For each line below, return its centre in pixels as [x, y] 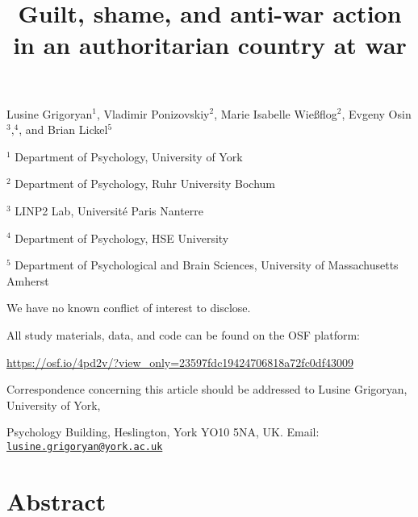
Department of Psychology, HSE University [122, 238]
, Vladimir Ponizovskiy [153, 113]
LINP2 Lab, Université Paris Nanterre [109, 210]
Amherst [28, 280]
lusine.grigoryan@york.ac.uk [85, 446]
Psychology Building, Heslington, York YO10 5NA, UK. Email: [163, 432]
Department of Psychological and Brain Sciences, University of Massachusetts [207, 265]
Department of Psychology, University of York [129, 156]
